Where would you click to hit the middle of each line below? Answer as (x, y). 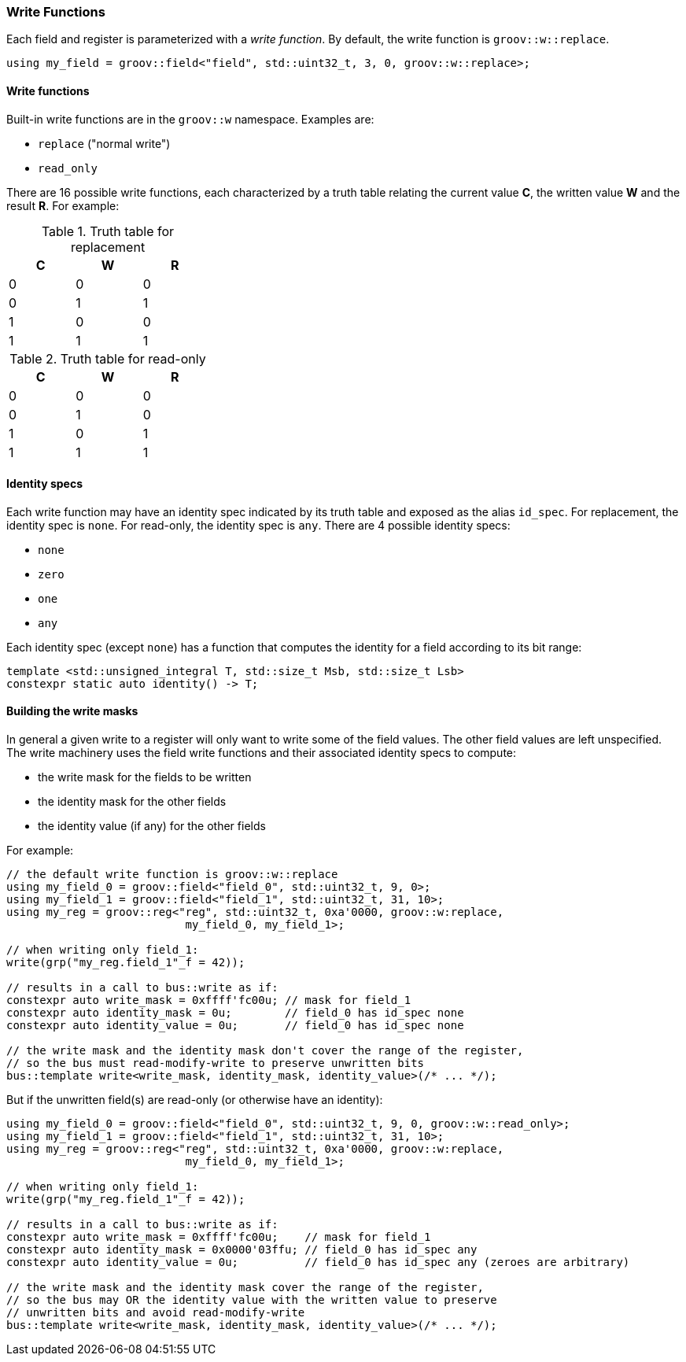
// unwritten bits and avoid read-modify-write (156, 1313)
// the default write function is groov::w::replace (172, 875)
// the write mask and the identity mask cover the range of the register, (245, 1288)
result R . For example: (63, 205)
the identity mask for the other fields (132, 802)
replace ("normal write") (104, 143)
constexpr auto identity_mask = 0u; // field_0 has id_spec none (235, 1013)
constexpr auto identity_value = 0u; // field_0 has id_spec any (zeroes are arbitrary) (318, 1262)
